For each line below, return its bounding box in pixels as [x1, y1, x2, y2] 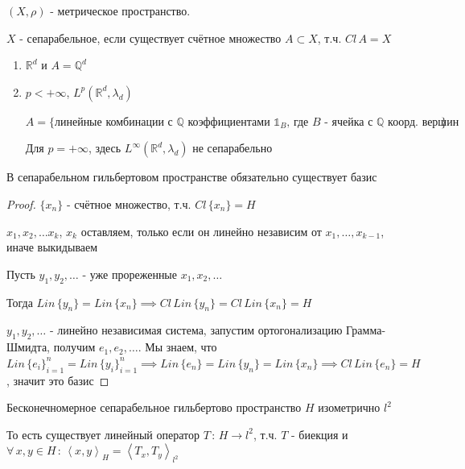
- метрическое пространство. [50, 2, 191, 19]
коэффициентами [187, 116, 270, 128]
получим [53, 338, 96, 355]
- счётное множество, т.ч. [66, 195, 191, 212]
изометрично [318, 399, 381, 416]
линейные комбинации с [54, 116, 173, 128]
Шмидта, [6, 338, 50, 355]
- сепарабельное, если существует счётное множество [19, 29, 282, 46]
